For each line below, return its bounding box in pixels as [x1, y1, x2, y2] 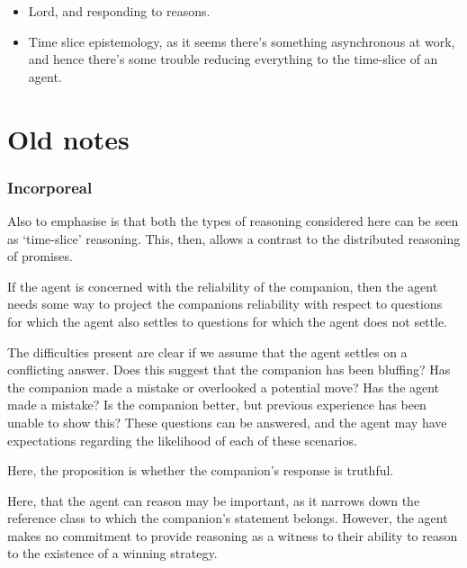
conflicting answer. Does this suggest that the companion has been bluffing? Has [7, 360, 451, 379]
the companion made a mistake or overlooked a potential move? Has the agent [7, 377, 440, 396]
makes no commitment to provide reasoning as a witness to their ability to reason [7, 526, 458, 545]
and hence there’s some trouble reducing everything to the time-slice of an [28, 50, 438, 68]
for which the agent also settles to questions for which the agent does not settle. [7, 311, 448, 330]
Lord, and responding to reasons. [28, 2, 211, 20]
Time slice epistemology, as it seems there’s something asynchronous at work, [28, 32, 455, 50]
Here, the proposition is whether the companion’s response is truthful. [7, 461, 394, 480]
